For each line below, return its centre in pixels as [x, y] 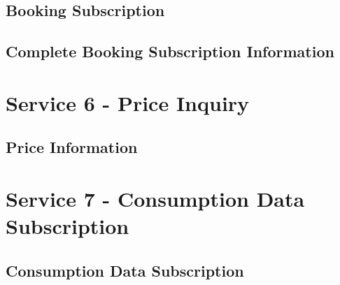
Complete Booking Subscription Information [170, 51]
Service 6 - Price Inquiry [128, 102]
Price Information [72, 147]
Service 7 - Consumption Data [155, 198]
